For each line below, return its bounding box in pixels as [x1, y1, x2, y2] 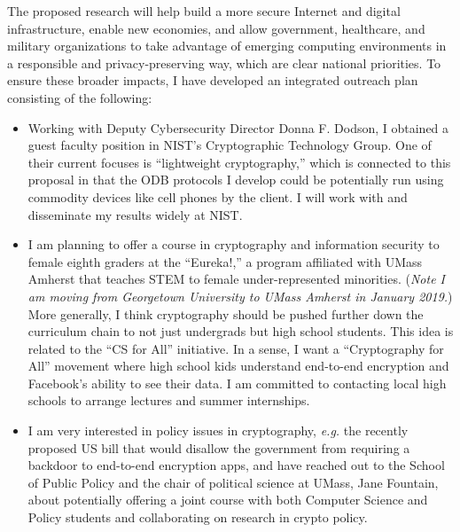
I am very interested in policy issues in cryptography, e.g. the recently [27, 421, 409, 440]
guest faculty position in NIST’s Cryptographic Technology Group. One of [27, 136, 432, 154]
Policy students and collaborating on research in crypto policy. [27, 508, 368, 527]
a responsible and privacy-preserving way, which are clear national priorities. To [7, 53, 441, 72]
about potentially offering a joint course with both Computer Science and [27, 490, 428, 509]
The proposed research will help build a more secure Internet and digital [7, 2, 401, 20]
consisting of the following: [7, 88, 152, 106]
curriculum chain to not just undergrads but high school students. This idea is [27, 322, 454, 340]
